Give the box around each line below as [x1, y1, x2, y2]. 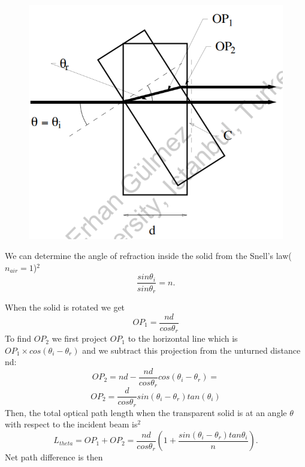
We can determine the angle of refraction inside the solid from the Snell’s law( [5, 249, 292, 262]
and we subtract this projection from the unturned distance [82, 344, 301, 356]
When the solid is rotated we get [5, 300, 125, 313]
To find [5, 332, 31, 345]
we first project [52, 332, 107, 345]
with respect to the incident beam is [5, 418, 138, 430]
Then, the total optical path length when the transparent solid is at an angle [5, 406, 287, 418]
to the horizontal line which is [128, 332, 238, 345]
